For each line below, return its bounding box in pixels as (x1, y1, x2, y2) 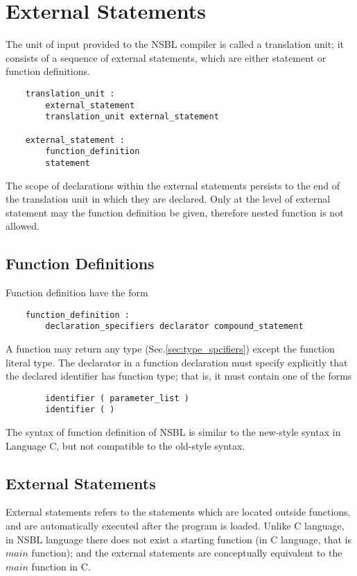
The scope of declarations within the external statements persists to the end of (6, 178, 340, 192)
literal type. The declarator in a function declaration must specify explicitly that (6, 355, 348, 369)
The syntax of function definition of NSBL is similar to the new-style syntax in (6, 425, 341, 439)
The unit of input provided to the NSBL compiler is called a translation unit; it (6, 37, 344, 51)
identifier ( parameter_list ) (45, 393, 189, 403)
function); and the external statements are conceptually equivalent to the (31, 545, 342, 560)
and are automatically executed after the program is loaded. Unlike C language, (6, 518, 345, 533)
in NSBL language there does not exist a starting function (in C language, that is (6, 532, 351, 546)
